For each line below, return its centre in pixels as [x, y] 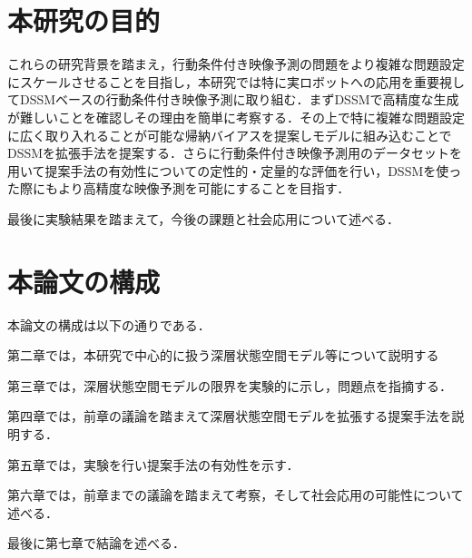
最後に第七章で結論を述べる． [96, 543]
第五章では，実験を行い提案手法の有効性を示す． [153, 464]
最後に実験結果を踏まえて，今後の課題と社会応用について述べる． [203, 218]
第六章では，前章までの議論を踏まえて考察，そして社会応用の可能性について [236, 495]
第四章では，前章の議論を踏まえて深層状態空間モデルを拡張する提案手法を [230, 416]
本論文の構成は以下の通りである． [109, 324]
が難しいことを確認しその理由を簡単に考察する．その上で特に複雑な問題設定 [236, 117]
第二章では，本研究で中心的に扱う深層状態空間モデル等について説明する [223, 355]
